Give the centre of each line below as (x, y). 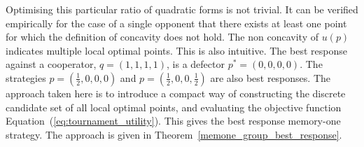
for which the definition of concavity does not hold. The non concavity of (162, 37)
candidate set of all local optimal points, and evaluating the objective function (174, 107)
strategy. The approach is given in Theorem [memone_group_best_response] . (174, 134)
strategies (26, 77)
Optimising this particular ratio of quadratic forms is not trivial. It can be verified (182, 9)
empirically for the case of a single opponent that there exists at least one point (176, 23)
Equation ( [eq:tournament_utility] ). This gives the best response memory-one (173, 121)
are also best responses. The (270, 77)
